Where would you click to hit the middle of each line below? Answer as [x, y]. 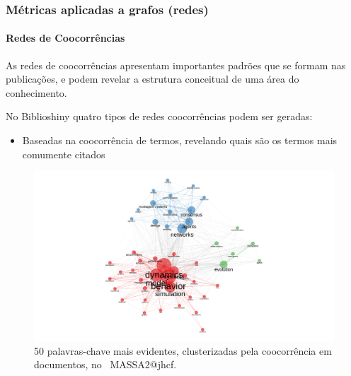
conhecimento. [36, 92]
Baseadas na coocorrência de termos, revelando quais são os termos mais [180, 140]
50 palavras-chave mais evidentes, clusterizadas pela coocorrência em [183, 350]
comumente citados [64, 154]
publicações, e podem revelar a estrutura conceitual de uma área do [153, 79]
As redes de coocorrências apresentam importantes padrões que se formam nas [176, 65]
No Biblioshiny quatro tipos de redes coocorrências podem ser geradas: [159, 116]
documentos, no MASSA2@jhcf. [105, 364]
